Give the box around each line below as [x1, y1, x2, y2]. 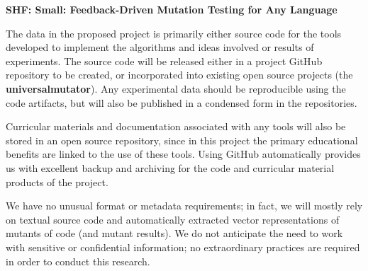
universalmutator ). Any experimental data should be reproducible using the [6, 81, 346, 96]
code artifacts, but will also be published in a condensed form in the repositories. [6, 95, 357, 110]
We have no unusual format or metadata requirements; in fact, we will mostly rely [6, 198, 363, 213]
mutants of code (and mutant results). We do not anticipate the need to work [6, 226, 343, 241]
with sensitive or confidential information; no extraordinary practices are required [6, 239, 360, 254]
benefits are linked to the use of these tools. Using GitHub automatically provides [6, 146, 361, 161]
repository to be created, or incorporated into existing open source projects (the [6, 67, 353, 82]
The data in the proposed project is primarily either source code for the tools [6, 25, 342, 40]
